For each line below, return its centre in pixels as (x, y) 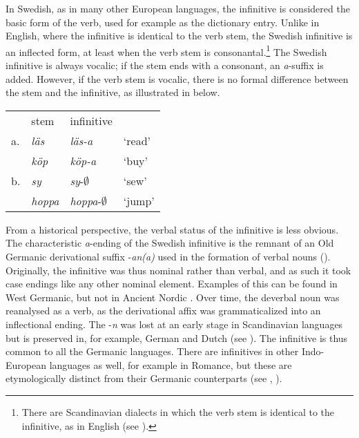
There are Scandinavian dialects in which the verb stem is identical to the (178, 411)
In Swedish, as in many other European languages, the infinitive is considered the (178, 8)
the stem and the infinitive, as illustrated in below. (113, 92)
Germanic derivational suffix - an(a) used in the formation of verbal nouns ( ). (168, 256)
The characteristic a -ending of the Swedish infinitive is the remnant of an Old (170, 243)
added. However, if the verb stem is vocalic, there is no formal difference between (177, 78)
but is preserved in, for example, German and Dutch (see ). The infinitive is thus (177, 337)
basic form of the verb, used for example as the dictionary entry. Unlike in (163, 22)
